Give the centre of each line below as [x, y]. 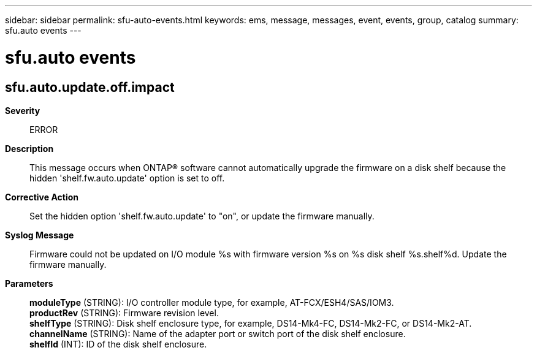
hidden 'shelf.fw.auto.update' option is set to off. [127, 178]
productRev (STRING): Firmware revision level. [124, 313]
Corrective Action [42, 197]
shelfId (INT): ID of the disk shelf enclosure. [118, 344]
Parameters [29, 283]
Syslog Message [40, 235]
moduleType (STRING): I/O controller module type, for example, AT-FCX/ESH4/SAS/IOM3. [212, 302]
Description [29, 148]
